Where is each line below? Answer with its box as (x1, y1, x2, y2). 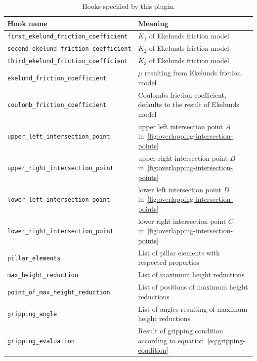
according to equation (138, 335, 204, 345)
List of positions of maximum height (138, 282, 248, 292)
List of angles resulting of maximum (138, 303, 248, 314)
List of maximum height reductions (138, 269, 245, 280)
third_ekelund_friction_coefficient (7, 58, 128, 65)
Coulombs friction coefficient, (138, 89, 226, 100)
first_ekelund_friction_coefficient (7, 33, 128, 40)
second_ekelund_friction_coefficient (7, 45, 131, 53)
